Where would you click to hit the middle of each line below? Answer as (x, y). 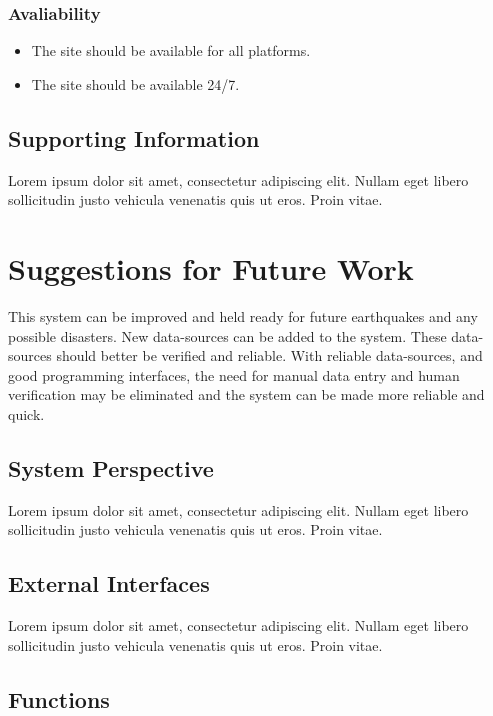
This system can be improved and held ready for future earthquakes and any (243, 315)
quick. (26, 413)
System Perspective (111, 467)
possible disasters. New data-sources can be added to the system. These (227, 335)
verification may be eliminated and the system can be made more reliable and (246, 394)
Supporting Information (134, 137)
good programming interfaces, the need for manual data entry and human (234, 374)
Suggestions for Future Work (211, 267)
